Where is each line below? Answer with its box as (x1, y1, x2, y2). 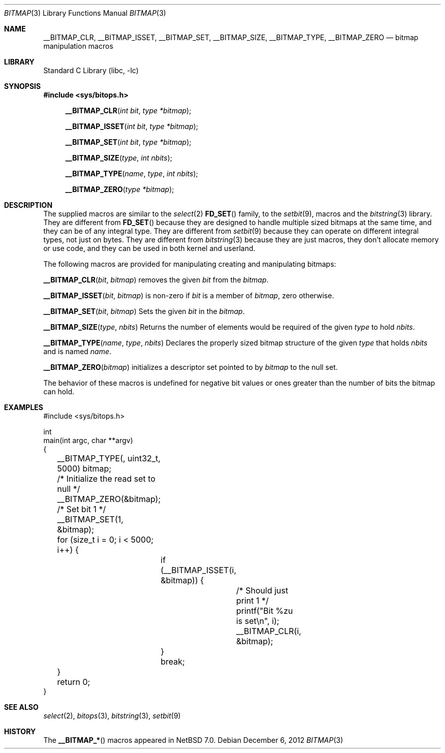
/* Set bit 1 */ (57, 504, 106, 514)
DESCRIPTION (4, 201, 53, 209)
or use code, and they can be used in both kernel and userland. (43, 244, 256, 253)
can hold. (43, 387, 75, 396)
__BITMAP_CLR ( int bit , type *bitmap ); (65, 106, 192, 115)
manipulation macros (43, 42, 113, 50)
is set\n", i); (236, 616, 279, 626)
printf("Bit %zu (236, 606, 293, 616)
